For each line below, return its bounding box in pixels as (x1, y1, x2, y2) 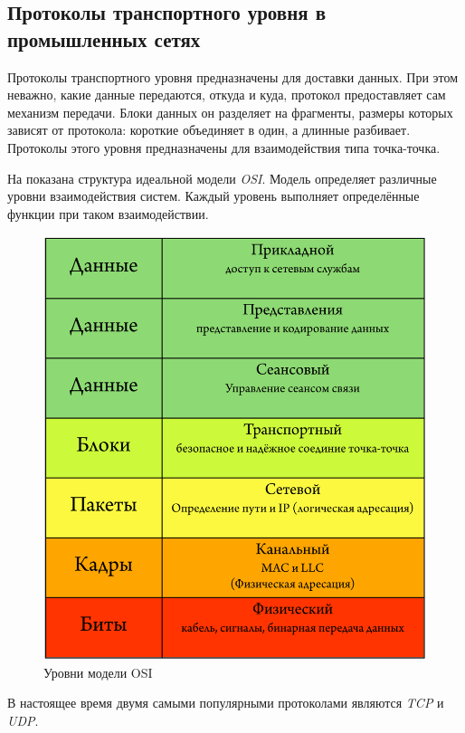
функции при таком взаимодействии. (7, 204, 209, 223)
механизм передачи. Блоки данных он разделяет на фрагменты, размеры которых (7, 102, 453, 121)
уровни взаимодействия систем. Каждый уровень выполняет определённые (7, 186, 420, 205)
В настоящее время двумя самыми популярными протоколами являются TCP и (7, 693, 444, 712)
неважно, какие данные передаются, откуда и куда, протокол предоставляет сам (7, 85, 446, 104)
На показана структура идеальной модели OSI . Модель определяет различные (7, 168, 437, 187)
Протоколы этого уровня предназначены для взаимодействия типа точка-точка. (7, 138, 441, 157)
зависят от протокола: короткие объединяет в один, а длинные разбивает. (7, 120, 411, 139)
